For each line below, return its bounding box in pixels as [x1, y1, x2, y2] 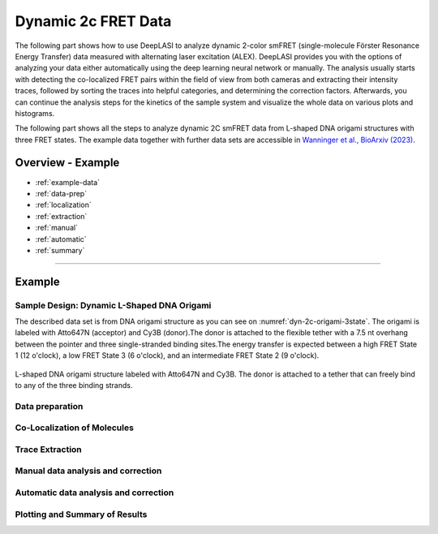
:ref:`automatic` [35, 234, 87, 243]
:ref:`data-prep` [35, 188, 88, 198]
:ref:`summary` [35, 245, 85, 255]
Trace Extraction [15, 443, 83, 454]
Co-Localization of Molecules [15, 422, 134, 433]
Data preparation [15, 400, 84, 411]
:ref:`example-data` [35, 177, 101, 187]
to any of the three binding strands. [15, 381, 133, 390]
